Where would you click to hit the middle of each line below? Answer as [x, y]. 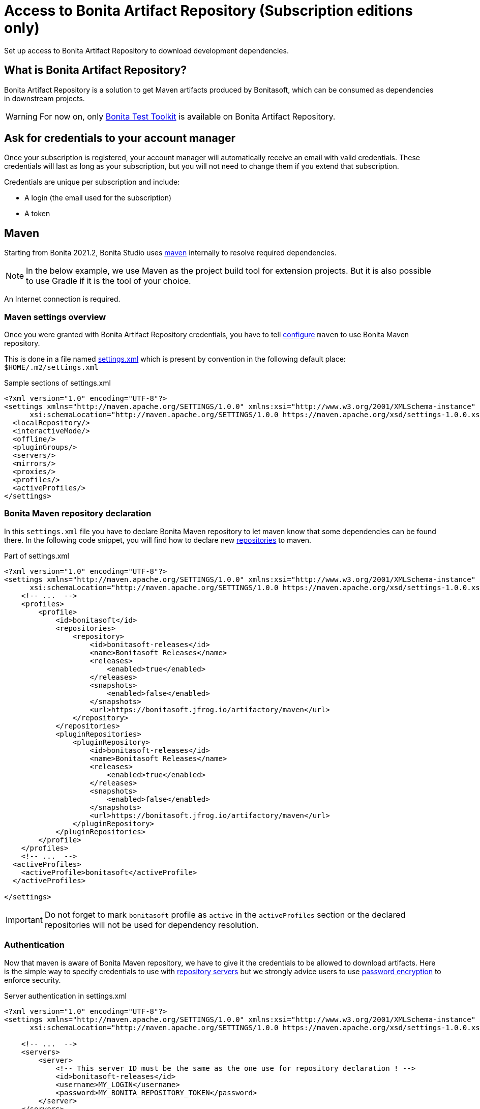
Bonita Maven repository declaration [78, 514]
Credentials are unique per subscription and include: [92, 182]
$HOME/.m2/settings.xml [51, 368]
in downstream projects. [44, 98]
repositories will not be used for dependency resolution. [152, 925]
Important [24, 920]
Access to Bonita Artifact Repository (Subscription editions [208, 11]
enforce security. [33, 980]
